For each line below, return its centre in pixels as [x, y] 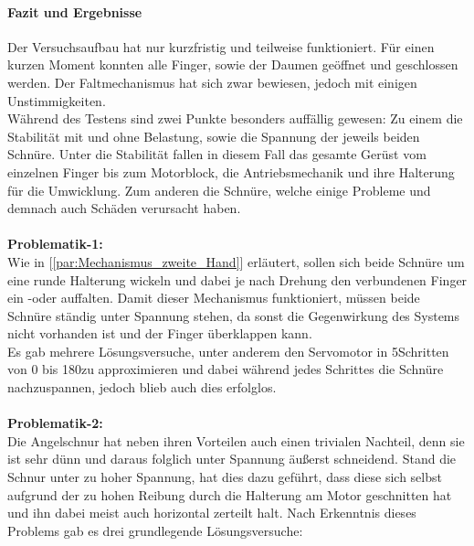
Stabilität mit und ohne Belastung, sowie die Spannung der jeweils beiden [214, 136]
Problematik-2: [55, 423]
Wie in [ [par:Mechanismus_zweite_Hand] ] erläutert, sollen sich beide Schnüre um [236, 261]
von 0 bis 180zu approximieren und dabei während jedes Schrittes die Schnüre [226, 369]
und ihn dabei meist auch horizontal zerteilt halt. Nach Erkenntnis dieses [212, 513]
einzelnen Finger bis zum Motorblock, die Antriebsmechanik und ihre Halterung [231, 171]
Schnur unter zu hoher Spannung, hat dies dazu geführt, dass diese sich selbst [225, 477]
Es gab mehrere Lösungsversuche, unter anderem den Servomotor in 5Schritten [228, 351]
